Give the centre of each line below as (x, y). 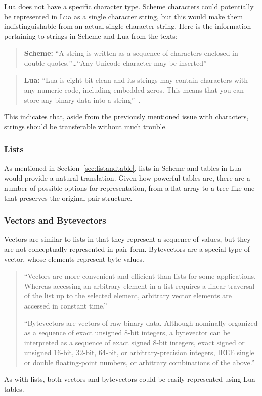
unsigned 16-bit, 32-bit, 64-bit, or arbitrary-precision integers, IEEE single (139, 352)
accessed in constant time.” (65, 305)
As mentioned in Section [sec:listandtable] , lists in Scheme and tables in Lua (123, 168)
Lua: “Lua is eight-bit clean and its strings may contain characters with (136, 80)
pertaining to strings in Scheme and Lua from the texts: (91, 36)
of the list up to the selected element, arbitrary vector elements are (128, 296)
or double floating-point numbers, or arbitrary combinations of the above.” (139, 362)
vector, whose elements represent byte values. (74, 259)
